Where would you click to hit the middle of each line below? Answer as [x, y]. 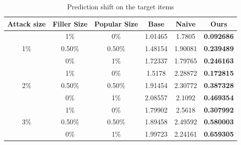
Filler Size [70, 23]
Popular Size [116, 23]
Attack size [27, 23]
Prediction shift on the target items [120, 6]
